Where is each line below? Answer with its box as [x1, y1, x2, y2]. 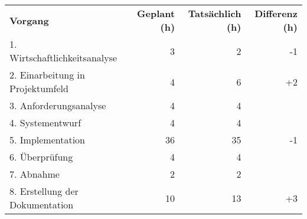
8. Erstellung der [9, 184, 79, 198]
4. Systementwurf [9, 116, 81, 129]
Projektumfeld [9, 81, 68, 95]
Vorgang [9, 13, 49, 27]
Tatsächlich [188, 6, 241, 20]
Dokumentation [9, 198, 74, 211]
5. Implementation [9, 133, 86, 146]
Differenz [254, 6, 298, 20]
